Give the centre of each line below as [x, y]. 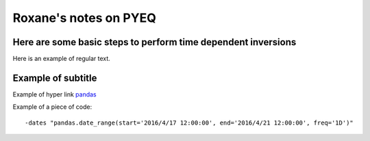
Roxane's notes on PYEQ [85, 18]
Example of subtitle [55, 78]
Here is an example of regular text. [62, 59]
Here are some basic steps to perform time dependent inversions [155, 42]
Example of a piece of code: [52, 107]
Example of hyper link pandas [54, 94]
